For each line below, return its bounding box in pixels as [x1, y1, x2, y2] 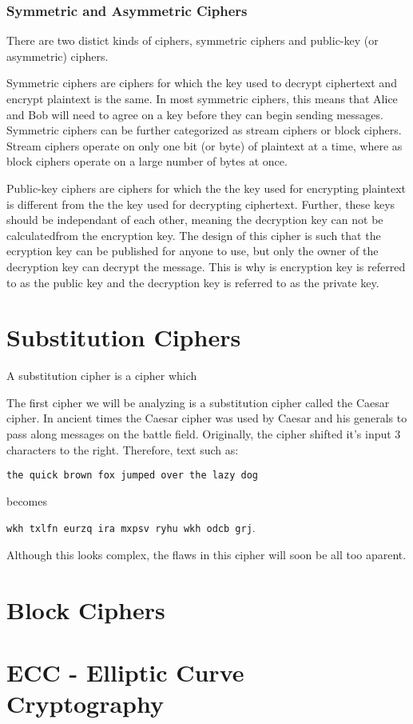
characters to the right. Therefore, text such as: [6, 441, 239, 458]
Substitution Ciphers [6, 321, 241, 354]
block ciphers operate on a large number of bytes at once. [6, 153, 288, 170]
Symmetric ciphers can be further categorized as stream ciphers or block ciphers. [6, 122, 402, 138]
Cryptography [6, 687, 164, 720]
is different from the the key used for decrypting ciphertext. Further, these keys [6, 195, 395, 212]
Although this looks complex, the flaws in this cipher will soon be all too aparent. [6, 546, 407, 563]
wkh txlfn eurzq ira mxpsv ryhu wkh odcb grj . [6, 519, 256, 536]
